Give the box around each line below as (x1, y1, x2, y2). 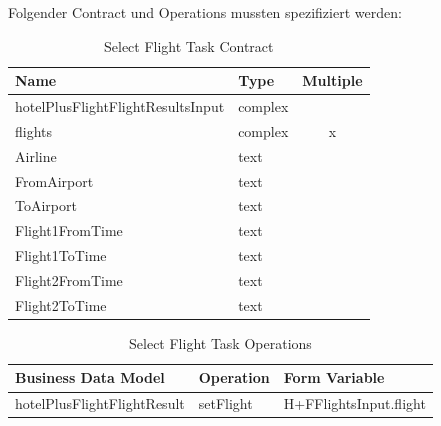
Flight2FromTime (15, 269, 123, 290)
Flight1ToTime (15, 245, 107, 266)
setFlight (198, 393, 253, 414)
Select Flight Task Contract (104, 35, 274, 56)
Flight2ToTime (15, 294, 107, 315)
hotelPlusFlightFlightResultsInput (15, 96, 225, 117)
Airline (15, 145, 57, 166)
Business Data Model (15, 367, 165, 388)
